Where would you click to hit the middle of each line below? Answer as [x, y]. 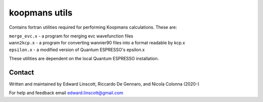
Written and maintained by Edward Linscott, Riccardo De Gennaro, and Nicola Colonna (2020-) [104, 84]
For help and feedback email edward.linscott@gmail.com [66, 93]
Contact [21, 72]
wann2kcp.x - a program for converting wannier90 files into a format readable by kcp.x [97, 43]
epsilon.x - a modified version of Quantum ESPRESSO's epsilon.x [77, 50]
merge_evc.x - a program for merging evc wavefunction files [71, 36]
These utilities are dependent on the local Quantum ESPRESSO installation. [84, 59]
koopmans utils [41, 13]
